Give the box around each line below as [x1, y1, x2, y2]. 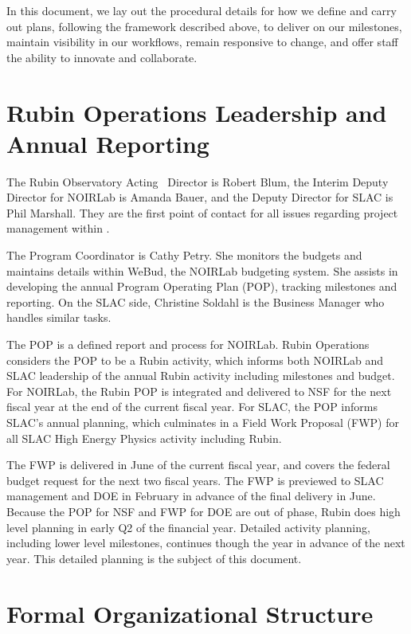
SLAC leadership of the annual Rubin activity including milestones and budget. [6, 367, 395, 384]
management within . [6, 220, 110, 237]
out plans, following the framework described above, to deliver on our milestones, [6, 18, 402, 34]
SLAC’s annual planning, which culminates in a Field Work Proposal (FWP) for [6, 414, 399, 430]
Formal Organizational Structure [6, 597, 374, 629]
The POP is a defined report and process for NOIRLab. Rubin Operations [6, 336, 370, 353]
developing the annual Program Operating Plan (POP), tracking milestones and [6, 278, 397, 295]
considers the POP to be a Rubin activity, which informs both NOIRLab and [6, 351, 384, 368]
